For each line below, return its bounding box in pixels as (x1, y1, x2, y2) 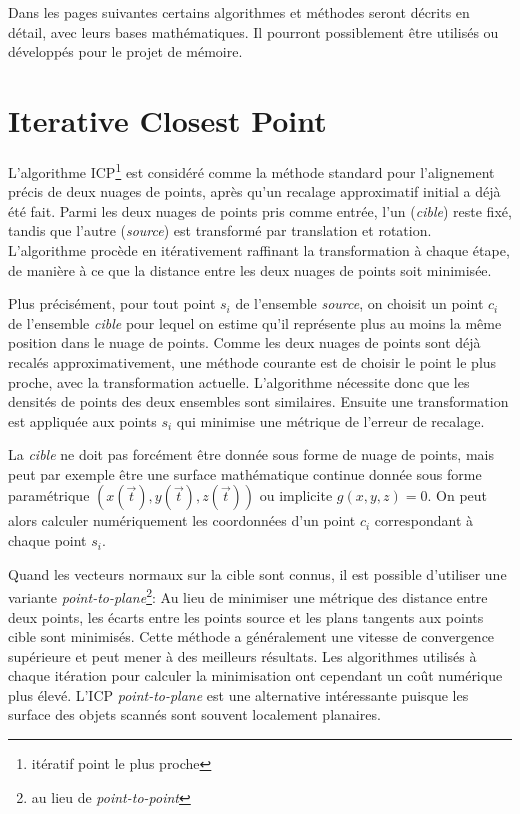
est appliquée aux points (8, 410, 157, 431)
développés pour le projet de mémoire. (8, 41, 243, 62)
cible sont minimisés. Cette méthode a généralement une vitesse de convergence (8, 626, 495, 647)
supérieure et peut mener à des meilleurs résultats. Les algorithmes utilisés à (8, 645, 477, 666)
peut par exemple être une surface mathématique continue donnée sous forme (8, 463, 482, 484)
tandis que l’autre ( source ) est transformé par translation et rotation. (8, 220, 432, 241)
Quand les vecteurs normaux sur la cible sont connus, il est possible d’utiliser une (8, 563, 507, 584)
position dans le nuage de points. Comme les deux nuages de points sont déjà (8, 332, 481, 353)
